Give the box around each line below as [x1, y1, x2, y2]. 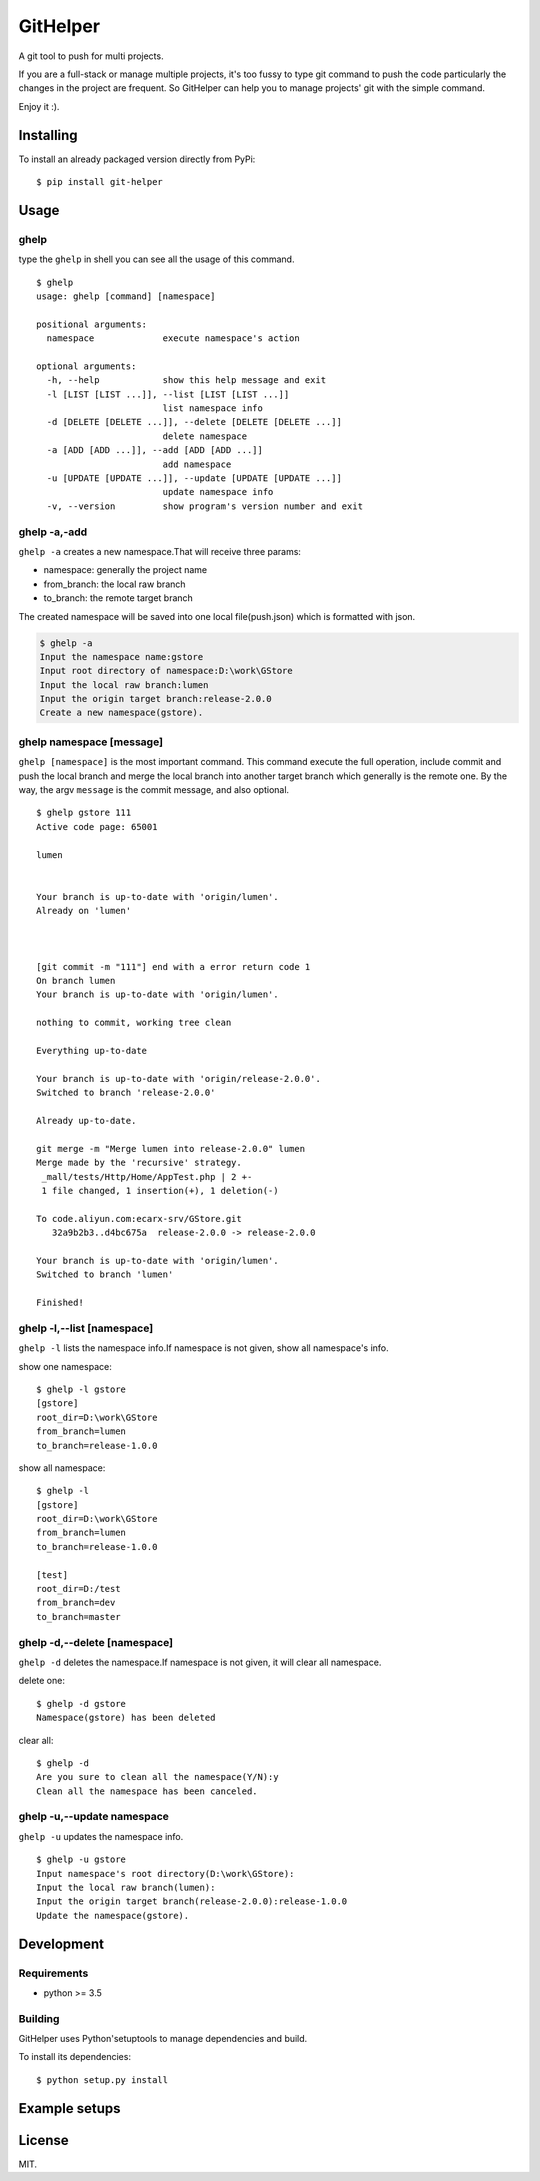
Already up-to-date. [36, 1115, 137, 1126]
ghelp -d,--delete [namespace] [18, 1635, 174, 1649]
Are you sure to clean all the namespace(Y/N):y [36, 1771, 279, 1783]
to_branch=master [36, 1611, 121, 1622]
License [18, 2131, 69, 2149]
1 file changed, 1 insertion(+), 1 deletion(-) [41, 1185, 279, 1196]
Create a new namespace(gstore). [39, 707, 204, 719]
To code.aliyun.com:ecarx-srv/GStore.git [36, 1213, 242, 1224]
